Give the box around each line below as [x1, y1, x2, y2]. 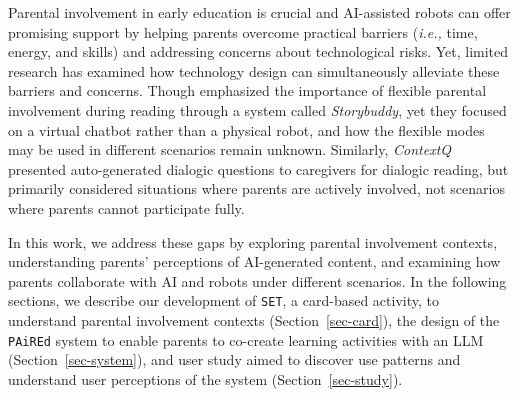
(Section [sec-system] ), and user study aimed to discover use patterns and [8, 349, 461, 370]
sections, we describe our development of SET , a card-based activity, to [8, 290, 439, 311]
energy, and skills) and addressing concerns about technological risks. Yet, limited [8, 41, 509, 62]
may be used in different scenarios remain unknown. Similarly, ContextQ [8, 139, 452, 160]
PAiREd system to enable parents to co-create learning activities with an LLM [8, 329, 484, 350]
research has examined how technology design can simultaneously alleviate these [8, 60, 500, 81]
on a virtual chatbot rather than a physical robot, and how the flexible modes [8, 119, 485, 140]
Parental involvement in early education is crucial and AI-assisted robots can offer [8, 2, 511, 22]
